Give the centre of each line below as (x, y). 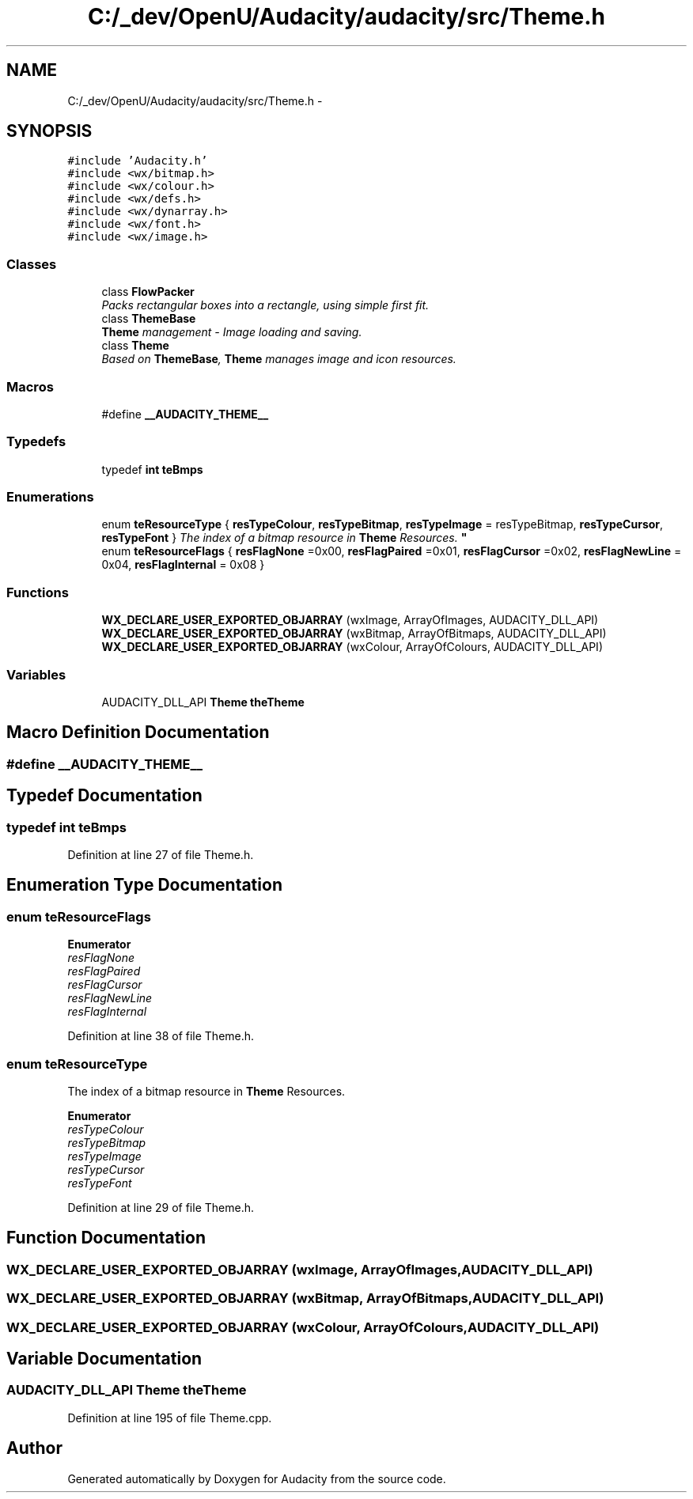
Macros (30, 386)
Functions (38, 592)
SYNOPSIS (49, 131)
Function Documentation (106, 1238)
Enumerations (50, 497)
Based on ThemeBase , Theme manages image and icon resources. (279, 359)
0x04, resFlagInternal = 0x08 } (183, 565)
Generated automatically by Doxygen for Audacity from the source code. (257, 1478)
